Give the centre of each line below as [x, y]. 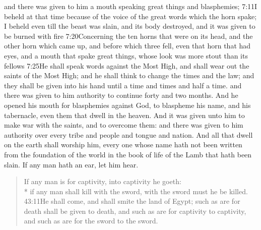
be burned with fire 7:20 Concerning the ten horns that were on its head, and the [128, 36]
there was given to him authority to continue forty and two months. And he [121, 95]
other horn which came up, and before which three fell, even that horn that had [127, 46]
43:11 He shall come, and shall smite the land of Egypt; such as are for [132, 201]
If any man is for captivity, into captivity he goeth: [103, 181]
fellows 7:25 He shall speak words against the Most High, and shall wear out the [127, 65]
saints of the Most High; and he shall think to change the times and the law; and [129, 75]
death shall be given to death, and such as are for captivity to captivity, [135, 211]
